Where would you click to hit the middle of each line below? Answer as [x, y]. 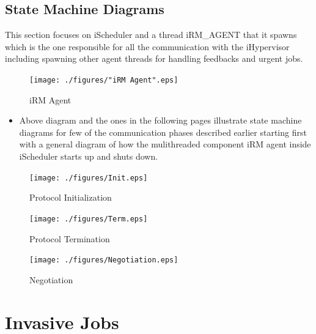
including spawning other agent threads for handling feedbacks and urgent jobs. [154, 58]
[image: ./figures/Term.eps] [89, 219]
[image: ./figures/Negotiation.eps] [104, 260]
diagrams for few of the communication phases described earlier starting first [163, 132]
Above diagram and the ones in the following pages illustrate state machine [160, 120]
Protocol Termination [70, 238]
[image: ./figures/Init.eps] [89, 178]
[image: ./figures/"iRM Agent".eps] [104, 80]
